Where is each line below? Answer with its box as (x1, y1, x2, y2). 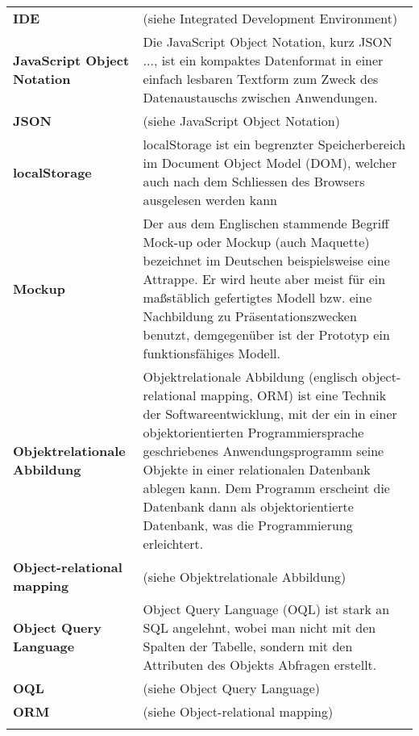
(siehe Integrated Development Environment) (143, 9, 398, 27)
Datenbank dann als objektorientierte (143, 497, 354, 516)
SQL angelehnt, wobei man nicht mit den (143, 618, 376, 637)
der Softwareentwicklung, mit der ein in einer (143, 404, 397, 423)
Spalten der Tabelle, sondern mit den (143, 637, 353, 655)
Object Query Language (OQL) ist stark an (143, 600, 390, 618)
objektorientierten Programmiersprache (143, 423, 364, 441)
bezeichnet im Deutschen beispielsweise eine (143, 251, 390, 270)
